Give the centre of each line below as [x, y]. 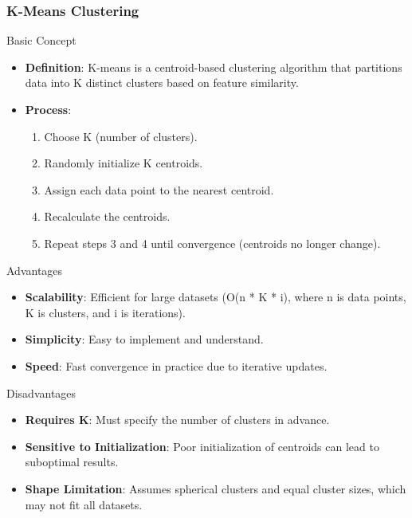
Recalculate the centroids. [107, 216]
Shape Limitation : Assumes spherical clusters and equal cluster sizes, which [216, 488]
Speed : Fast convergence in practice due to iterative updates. [176, 365]
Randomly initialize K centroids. [124, 163]
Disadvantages [41, 392]
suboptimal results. [72, 462]
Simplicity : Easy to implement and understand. [144, 339]
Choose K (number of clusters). [121, 136]
